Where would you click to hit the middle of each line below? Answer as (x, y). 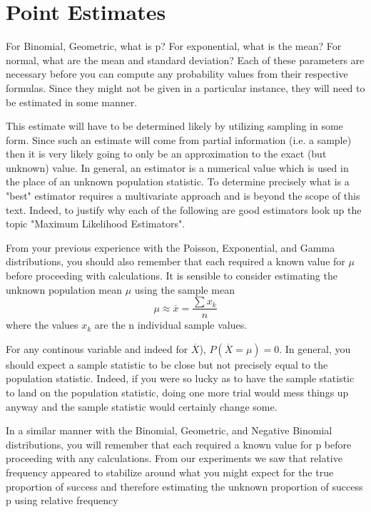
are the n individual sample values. (171, 325)
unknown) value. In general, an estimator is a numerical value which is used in (177, 167)
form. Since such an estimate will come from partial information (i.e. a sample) (179, 139)
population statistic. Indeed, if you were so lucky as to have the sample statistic (180, 378)
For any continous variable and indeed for (97, 348)
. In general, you (315, 348)
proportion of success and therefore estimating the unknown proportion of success (184, 486)
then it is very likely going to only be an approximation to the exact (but (166, 154)
